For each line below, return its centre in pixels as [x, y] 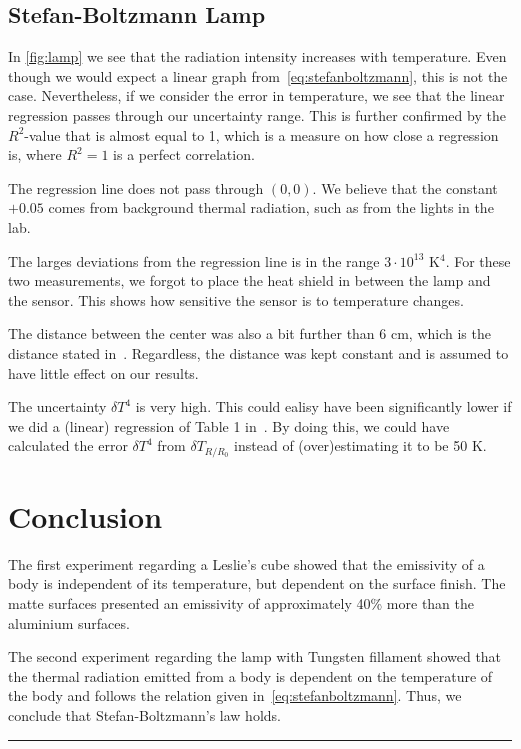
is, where [35, 154]
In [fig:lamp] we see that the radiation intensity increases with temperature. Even [257, 56]
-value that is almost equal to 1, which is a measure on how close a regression [261, 134]
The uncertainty [57, 406]
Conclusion [85, 515]
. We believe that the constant [405, 187]
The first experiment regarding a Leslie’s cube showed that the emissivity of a [246, 563]
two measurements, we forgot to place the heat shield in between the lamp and [249, 280]
